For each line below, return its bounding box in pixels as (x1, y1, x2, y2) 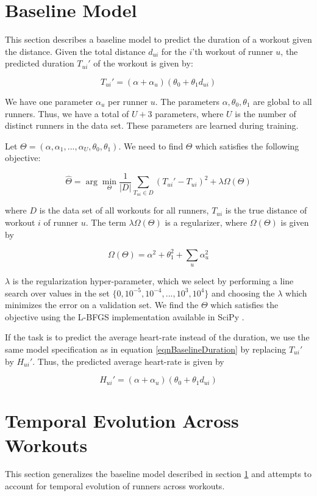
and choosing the (211, 286, 275, 299)
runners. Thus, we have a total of (5, 107, 129, 120)
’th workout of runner (192, 45, 273, 57)
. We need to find (118, 139, 183, 152)
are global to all (253, 95, 312, 107)
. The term (85, 215, 126, 228)
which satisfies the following (195, 139, 299, 152)
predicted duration (5, 57, 74, 70)
